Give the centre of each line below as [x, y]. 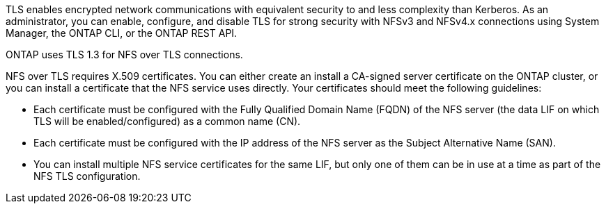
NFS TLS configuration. [87, 176]
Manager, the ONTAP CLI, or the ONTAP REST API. [122, 33]
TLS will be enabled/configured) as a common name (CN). [167, 121]
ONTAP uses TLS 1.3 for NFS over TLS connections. [124, 55]
